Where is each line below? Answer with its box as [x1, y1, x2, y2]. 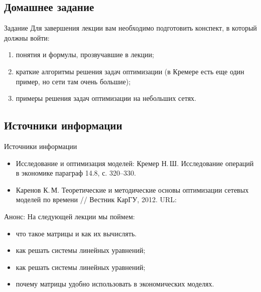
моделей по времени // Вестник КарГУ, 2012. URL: [16, 194, 177, 205]
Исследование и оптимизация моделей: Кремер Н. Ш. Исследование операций [16, 158, 254, 168]
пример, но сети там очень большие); [16, 76, 131, 86]
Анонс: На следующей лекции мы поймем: [4, 211, 135, 221]
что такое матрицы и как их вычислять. [16, 228, 137, 238]
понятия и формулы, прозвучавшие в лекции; [16, 49, 154, 60]
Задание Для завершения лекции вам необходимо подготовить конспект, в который [4, 23, 257, 33]
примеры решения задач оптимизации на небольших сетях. [16, 93, 196, 103]
